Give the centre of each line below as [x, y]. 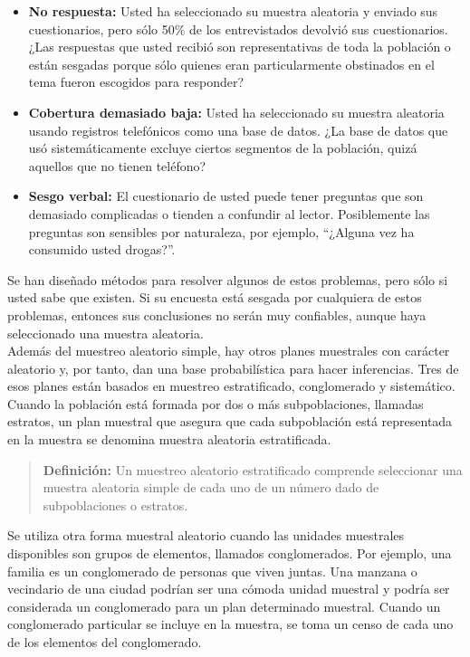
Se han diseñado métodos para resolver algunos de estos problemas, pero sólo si [228, 279]
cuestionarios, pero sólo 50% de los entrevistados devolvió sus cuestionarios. [238, 29]
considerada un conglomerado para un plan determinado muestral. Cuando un [224, 606]
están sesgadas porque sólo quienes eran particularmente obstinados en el [231, 64]
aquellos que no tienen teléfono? [117, 165]
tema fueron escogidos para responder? [136, 82]
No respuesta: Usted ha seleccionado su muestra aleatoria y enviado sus [233, 11]
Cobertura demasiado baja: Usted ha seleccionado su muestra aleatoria [236, 112]
